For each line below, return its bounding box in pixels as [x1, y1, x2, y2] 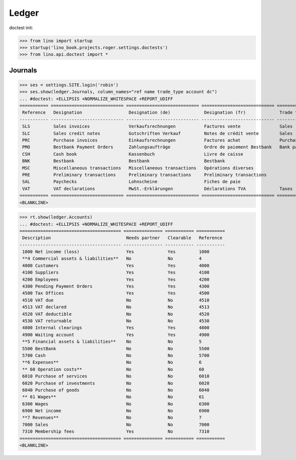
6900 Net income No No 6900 [22, 408, 210, 414]
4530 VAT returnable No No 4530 [22, 318, 210, 324]
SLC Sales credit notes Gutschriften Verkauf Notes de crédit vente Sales [22, 130, 293, 136]
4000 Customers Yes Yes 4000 [22, 262, 210, 268]
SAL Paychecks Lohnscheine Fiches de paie [22, 179, 241, 185]
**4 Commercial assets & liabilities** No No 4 [22, 256, 202, 261]
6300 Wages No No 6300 [22, 401, 210, 407]
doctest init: [9, 25, 34, 31]
